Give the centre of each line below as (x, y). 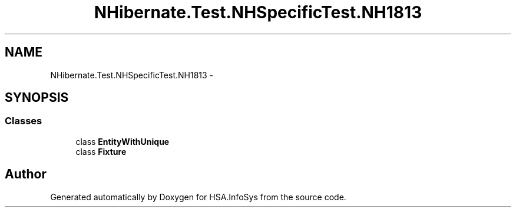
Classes (24, 121)
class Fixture (101, 151)
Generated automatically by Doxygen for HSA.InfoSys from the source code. (198, 197)
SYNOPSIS (37, 98)
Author (26, 174)
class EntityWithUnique (123, 141)
